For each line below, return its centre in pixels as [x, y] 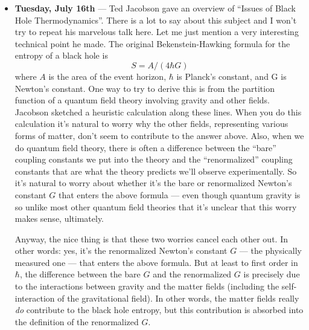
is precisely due [272, 274]
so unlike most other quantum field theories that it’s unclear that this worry [156, 206]
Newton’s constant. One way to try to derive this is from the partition [145, 88]
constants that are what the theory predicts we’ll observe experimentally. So [156, 171]
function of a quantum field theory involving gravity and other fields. [142, 100]
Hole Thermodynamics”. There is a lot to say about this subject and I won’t [156, 20]
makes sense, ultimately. [59, 218]
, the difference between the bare [80, 274]
